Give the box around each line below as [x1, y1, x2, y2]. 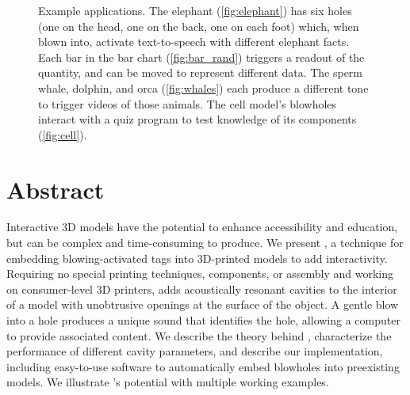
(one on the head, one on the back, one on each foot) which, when [38, 17, 359, 34]
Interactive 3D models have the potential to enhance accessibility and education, [6, 218, 398, 235]
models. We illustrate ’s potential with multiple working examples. [6, 374, 329, 390]
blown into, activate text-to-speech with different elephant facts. [38, 33, 350, 50]
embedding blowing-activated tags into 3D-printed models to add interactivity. [6, 249, 388, 266]
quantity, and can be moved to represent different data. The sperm [38, 64, 363, 81]
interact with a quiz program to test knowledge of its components [38, 111, 357, 127]
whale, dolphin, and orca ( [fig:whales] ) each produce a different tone [38, 79, 369, 96]
